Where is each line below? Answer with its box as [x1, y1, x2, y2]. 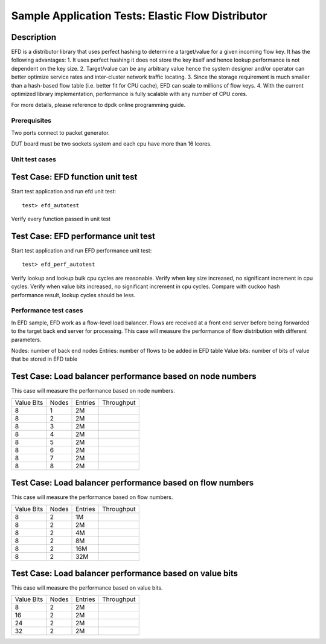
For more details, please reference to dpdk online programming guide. [11, 101, 186, 109]
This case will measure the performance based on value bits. [11, 584, 163, 591]
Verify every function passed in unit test [11, 215, 111, 223]
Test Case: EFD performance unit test [11, 231, 155, 241]
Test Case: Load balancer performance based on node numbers [11, 372, 257, 382]
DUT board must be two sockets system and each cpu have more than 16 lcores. [11, 140, 212, 147]
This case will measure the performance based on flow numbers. [11, 494, 173, 501]
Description [11, 32, 57, 42]
